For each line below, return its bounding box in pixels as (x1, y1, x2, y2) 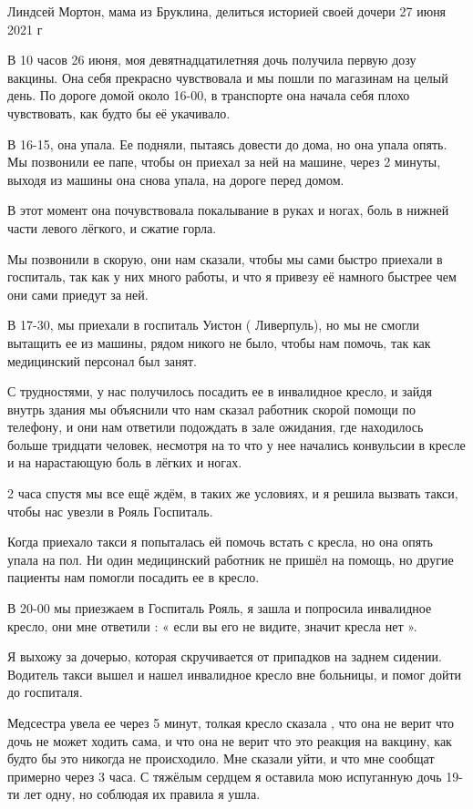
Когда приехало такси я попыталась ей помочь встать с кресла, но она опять (7, 532, 433, 551)
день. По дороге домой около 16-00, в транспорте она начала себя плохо (7, 86, 410, 105)
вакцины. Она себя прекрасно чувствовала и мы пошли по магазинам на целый (7, 67, 448, 87)
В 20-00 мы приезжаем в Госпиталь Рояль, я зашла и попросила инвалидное (7, 599, 432, 618)
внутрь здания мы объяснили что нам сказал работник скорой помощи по (7, 399, 416, 418)
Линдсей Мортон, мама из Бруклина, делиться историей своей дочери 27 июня (7, 2, 447, 20)
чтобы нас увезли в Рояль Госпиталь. (7, 501, 213, 520)
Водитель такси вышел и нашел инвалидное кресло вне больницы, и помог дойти (7, 664, 462, 683)
